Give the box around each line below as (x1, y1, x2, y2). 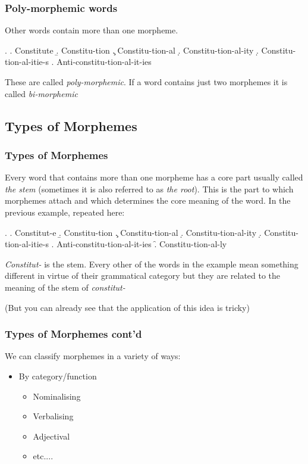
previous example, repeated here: (5, 205, 125, 218)
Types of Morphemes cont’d (5, 326, 142, 341)
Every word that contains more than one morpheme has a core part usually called (5, 171, 303, 183)
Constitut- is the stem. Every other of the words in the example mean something (5, 257, 298, 270)
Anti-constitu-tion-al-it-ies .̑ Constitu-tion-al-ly (56, 238, 227, 250)
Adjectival (33, 429, 70, 442)
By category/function (18, 369, 97, 382)
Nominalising (33, 390, 81, 402)
